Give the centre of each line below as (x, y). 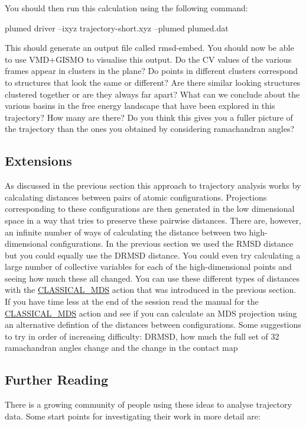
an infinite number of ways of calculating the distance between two (126, 232)
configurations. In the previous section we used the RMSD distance (172, 243)
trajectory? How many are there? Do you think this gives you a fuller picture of (149, 117)
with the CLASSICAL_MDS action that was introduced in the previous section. (151, 290)
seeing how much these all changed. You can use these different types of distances (152, 278)
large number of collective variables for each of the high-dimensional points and (148, 267)
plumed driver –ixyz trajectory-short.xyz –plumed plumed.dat (117, 28)
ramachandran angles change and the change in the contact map (121, 348)
